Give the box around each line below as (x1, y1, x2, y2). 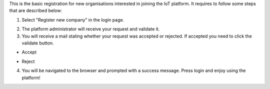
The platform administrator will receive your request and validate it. (21, 26, 160, 32)
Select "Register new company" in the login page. (21, 16, 124, 22)
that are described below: (9, 7, 62, 13)
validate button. (21, 40, 54, 46)
